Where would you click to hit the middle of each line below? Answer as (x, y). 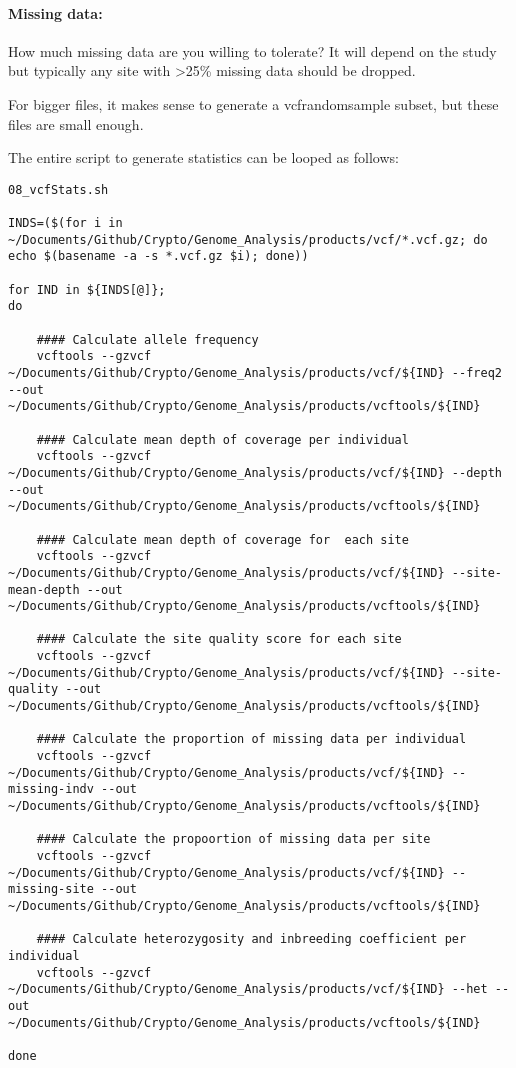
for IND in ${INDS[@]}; (87, 289)
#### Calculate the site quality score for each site (219, 639)
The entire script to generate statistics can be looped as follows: (203, 157)
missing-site (51, 889)
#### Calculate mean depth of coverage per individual (222, 439)
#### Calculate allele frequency (147, 339)
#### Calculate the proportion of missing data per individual (251, 739)
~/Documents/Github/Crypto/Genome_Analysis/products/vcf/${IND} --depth (255, 472)
